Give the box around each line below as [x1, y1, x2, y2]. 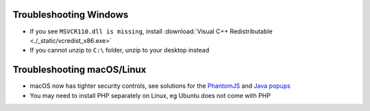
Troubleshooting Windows [12, 9, 129, 20]
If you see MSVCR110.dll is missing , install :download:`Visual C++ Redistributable [29, 27, 273, 35]
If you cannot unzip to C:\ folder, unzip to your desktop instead [29, 46, 210, 54]
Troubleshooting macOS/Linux [12, 64, 147, 76]
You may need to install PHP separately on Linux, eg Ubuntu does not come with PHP [29, 91, 271, 99]
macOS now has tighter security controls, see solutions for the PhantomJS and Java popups [29, 82, 291, 90]
